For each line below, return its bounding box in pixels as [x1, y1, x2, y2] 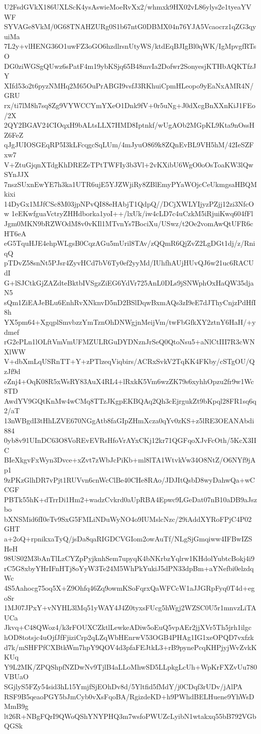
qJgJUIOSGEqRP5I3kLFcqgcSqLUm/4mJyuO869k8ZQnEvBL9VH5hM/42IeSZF [4, 139, 254, 150]
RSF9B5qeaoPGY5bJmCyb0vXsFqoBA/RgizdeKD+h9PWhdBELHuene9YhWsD [4, 691, 254, 701]
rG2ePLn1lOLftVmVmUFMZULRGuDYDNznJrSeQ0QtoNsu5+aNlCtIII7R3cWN [4, 336, 255, 347]
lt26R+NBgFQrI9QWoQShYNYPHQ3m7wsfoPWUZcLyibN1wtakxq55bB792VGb [4, 710, 256, 721]
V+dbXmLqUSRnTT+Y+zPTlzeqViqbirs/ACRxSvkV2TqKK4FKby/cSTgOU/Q [4, 356, 255, 366]
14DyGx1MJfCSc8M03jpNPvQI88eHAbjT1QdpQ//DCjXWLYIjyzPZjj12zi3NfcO [4, 198, 254, 209]
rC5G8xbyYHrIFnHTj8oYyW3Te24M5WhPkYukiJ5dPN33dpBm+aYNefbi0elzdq [4, 563, 254, 573]
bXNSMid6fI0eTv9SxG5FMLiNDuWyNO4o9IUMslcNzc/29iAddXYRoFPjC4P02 [4, 513, 252, 524]
